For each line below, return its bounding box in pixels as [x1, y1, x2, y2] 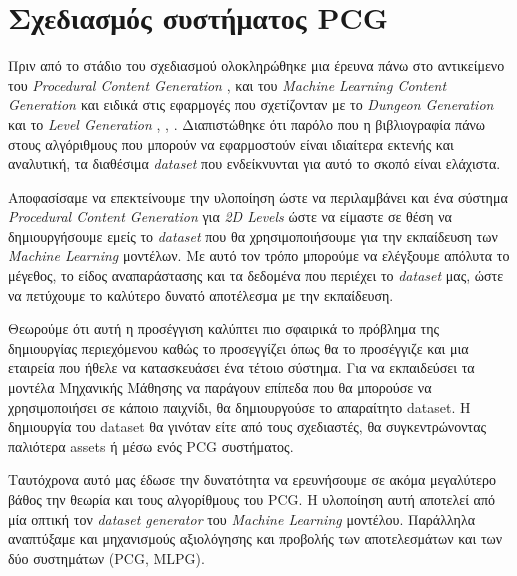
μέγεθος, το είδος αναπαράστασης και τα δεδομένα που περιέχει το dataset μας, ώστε [8, 265, 504, 286]
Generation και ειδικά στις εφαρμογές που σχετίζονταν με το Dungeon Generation [8, 94, 494, 115]
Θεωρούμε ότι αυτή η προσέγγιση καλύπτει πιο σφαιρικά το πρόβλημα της [8, 318, 440, 339]
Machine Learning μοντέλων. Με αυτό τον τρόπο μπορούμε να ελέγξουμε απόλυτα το [8, 245, 510, 266]
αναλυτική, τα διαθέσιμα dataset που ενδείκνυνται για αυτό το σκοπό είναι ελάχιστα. [8, 153, 501, 174]
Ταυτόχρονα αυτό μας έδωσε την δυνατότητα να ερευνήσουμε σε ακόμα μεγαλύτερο [8, 469, 496, 490]
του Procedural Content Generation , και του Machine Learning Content [8, 74, 447, 95]
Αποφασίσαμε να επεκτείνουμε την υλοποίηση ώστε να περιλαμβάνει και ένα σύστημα [8, 186, 508, 207]
